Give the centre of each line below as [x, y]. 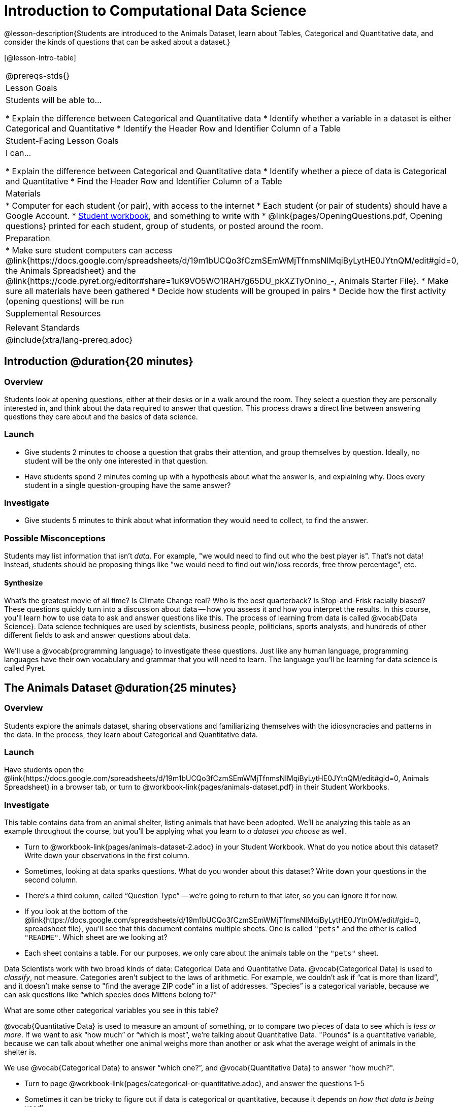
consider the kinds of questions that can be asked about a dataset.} [117, 42]
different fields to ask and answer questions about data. [97, 635]
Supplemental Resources [53, 313]
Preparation [28, 238]
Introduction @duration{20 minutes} [99, 362]
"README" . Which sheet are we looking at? [96, 937]
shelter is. [21, 1052]
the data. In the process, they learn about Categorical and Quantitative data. [131, 734]
